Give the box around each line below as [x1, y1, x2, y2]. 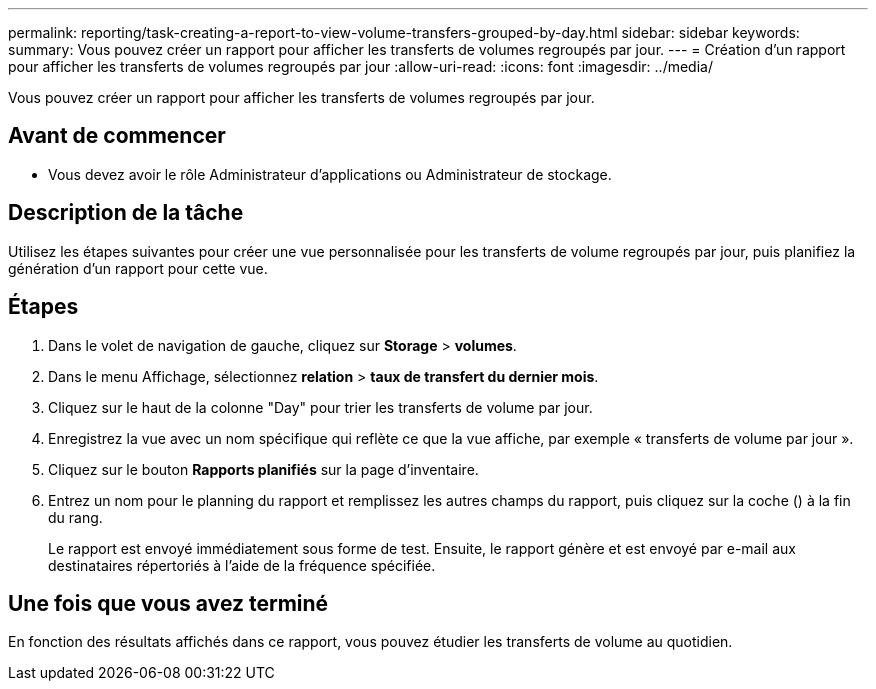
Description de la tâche [8, 200, 244, 226]
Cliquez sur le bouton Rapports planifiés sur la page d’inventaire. [48, 460, 479, 478]
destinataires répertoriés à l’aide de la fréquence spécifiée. [48, 556, 436, 574]
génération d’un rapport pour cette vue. [8, 259, 268, 277]
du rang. [48, 508, 103, 526]
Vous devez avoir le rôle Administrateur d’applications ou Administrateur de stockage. [48, 165, 612, 183]
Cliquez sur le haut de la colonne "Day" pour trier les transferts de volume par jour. [48, 398, 593, 416]
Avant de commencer [8, 123, 226, 149]
